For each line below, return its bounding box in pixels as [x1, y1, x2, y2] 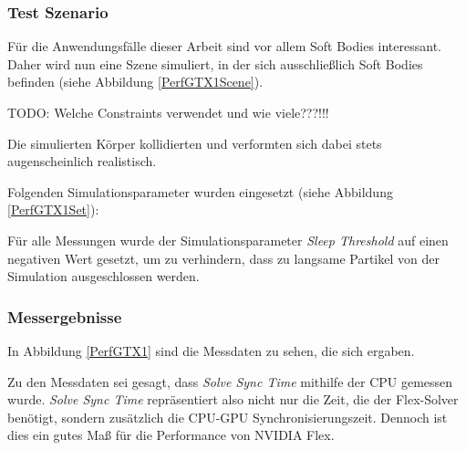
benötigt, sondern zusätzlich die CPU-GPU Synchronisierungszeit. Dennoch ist [7, 407, 448, 426]
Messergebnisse [7, 305, 122, 328]
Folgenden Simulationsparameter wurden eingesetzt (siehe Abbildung [7, 182, 393, 201]
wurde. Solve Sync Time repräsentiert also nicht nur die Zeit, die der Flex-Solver [7, 390, 459, 409]
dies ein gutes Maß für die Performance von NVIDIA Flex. [7, 425, 335, 445]
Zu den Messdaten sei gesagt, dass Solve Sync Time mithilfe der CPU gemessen [7, 372, 453, 391]
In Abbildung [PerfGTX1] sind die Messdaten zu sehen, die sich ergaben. [7, 340, 415, 360]
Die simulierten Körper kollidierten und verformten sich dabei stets [7, 133, 382, 152]
